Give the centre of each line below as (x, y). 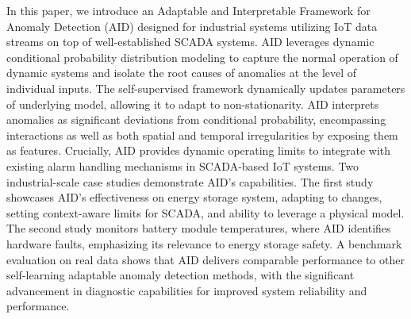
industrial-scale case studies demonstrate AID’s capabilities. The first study (190, 181)
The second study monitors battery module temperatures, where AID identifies (199, 228)
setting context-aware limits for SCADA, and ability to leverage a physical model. (205, 212)
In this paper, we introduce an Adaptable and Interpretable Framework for (188, 10)
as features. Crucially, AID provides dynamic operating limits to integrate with (199, 150)
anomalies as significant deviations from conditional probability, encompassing (196, 119)
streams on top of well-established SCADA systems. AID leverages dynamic (190, 42)
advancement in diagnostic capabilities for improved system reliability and (187, 290)
